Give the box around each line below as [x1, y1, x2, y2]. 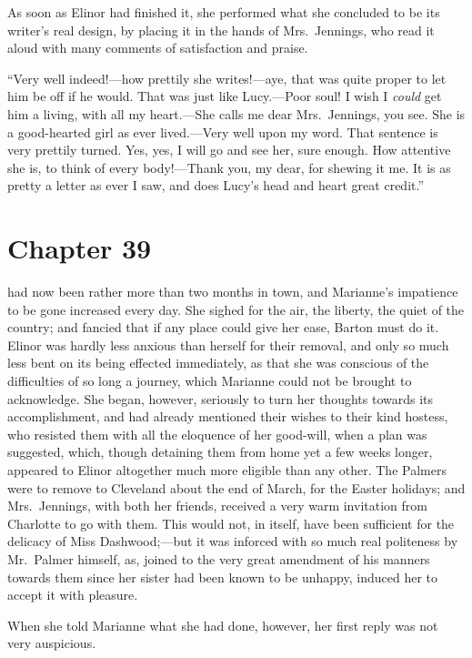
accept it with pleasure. [7, 585, 138, 604]
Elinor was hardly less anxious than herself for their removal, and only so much [7, 335, 449, 354]
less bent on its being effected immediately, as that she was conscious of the [7, 353, 429, 372]
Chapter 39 [7, 229, 152, 267]
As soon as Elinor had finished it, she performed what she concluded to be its [7, 3, 440, 21]
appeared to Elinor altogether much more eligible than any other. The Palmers [7, 461, 447, 479]
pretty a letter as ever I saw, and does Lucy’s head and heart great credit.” [7, 176, 425, 195]
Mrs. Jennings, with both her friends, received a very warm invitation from [7, 496, 427, 515]
